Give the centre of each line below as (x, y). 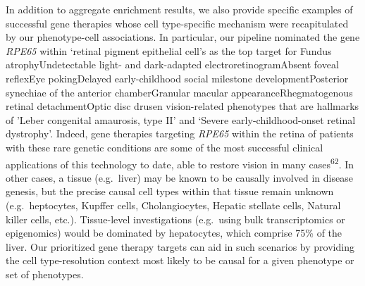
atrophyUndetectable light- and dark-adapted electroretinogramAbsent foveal (172, 64)
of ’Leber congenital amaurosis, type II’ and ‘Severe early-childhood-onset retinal (181, 119)
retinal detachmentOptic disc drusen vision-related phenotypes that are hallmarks (182, 106)
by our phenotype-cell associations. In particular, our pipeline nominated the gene (183, 37)
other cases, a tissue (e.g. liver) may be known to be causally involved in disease (179, 177)
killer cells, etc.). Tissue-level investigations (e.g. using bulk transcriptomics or (175, 219)
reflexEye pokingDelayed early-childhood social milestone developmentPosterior (177, 78)
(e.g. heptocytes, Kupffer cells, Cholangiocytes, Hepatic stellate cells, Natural (173, 205)
